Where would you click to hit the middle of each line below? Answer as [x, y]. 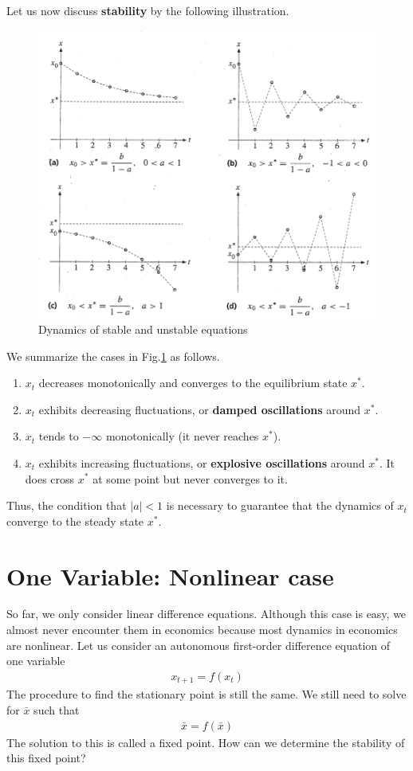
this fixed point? [46, 758]
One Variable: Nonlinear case [170, 575]
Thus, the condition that [67, 505]
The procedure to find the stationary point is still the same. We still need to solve [206, 694]
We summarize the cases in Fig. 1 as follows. [113, 356]
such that [57, 709]
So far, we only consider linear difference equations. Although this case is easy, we [206, 614]
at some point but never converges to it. [190, 478]
